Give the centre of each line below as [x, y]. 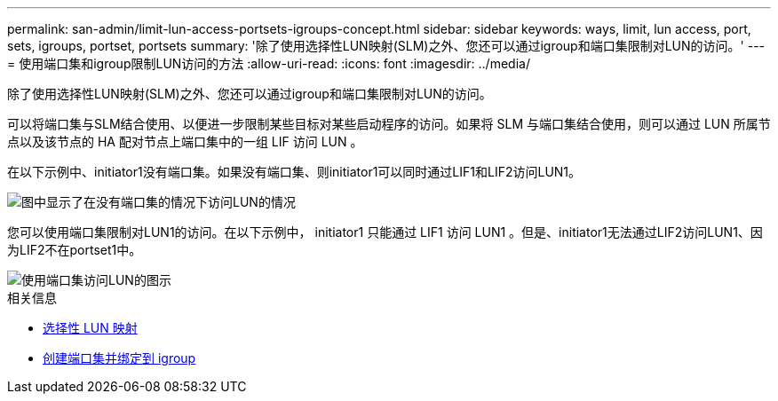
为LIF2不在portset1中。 [75, 250]
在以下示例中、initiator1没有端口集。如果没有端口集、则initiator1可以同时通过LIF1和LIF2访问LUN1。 [294, 172]
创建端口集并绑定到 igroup [119, 358]
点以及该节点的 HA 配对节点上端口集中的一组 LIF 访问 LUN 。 [185, 142]
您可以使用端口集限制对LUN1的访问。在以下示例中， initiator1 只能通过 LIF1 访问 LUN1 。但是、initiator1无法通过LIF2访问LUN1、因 [385, 232]
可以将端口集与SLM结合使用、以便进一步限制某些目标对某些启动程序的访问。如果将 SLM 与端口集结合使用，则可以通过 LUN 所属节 [389, 124]
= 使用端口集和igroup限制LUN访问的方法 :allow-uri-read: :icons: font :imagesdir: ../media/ [269, 63]
